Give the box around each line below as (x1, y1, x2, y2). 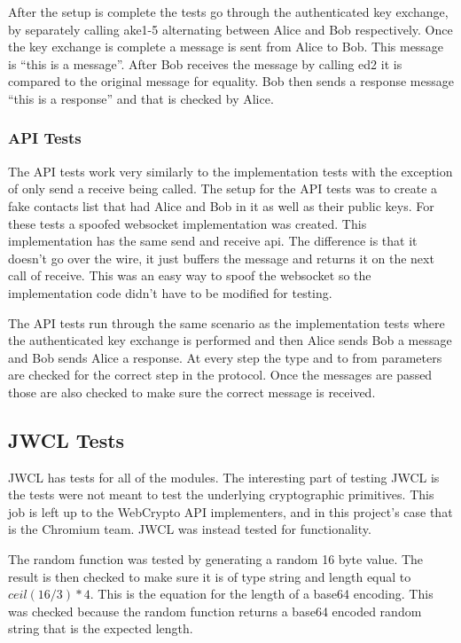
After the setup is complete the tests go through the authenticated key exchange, (8, 3, 449, 20)
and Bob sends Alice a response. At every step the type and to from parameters (8, 348, 442, 366)
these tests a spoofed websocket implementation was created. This (8, 214, 367, 232)
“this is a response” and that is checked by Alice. (8, 89, 274, 107)
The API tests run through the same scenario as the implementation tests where (8, 313, 445, 332)
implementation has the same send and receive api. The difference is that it (8, 231, 418, 250)
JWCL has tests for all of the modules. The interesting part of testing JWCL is (8, 467, 440, 486)
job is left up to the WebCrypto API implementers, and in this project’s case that (8, 502, 453, 521)
